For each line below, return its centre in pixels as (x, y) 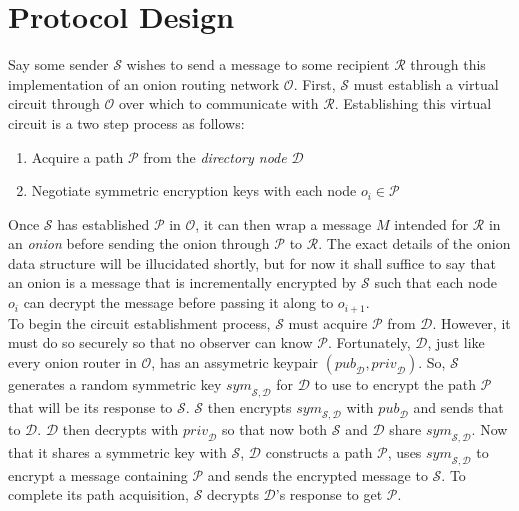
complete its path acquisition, (98, 494)
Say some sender (58, 64)
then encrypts (249, 406)
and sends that (458, 406)
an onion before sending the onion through (139, 243)
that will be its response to (90, 406)
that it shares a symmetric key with (117, 452)
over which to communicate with (219, 103)
